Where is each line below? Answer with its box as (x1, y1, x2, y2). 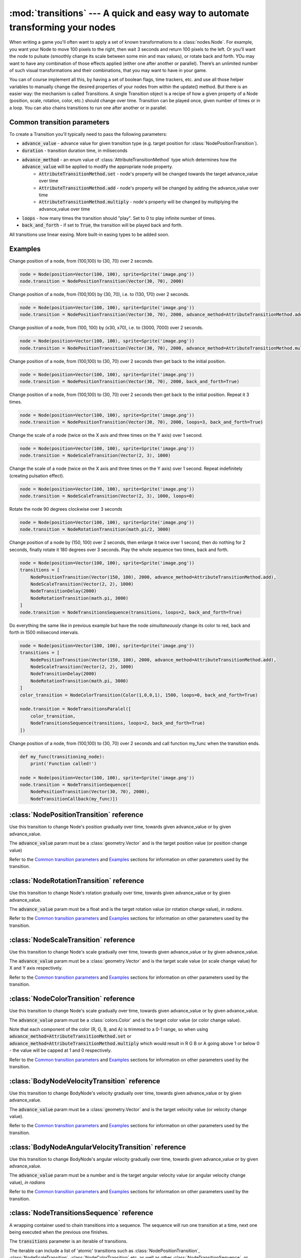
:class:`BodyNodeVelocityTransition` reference (9, 1077, 161, 1085)
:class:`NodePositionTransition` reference (9, 811, 143, 819)
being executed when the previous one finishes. (9, 1229, 109, 1235)
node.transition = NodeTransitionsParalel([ (20, 706, 131, 712)
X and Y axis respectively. (9, 965, 63, 971)
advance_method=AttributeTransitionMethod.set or (9, 1033, 131, 1039)
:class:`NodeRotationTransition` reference (9, 877, 144, 885)
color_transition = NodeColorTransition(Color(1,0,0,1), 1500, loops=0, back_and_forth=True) (20, 692, 258, 698)
